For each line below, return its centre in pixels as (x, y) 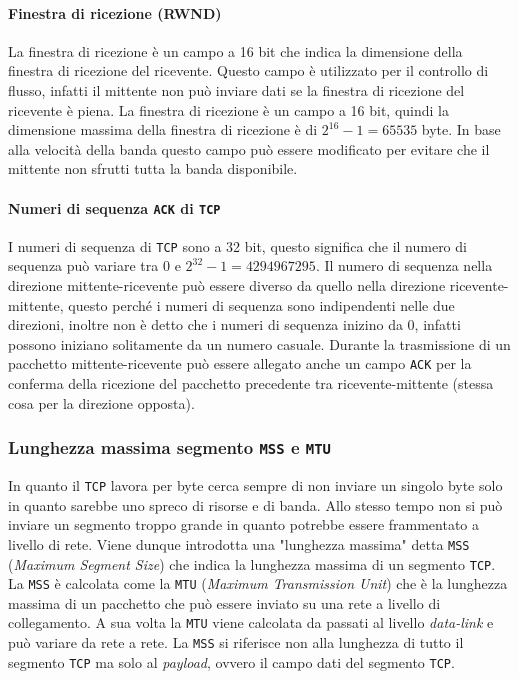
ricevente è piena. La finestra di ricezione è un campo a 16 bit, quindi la (228, 109)
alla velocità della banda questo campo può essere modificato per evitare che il (249, 148)
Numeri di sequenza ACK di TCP (114, 207)
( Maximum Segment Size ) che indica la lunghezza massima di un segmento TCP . (252, 563)
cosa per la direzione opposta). (101, 402)
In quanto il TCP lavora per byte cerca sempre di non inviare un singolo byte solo (255, 485)
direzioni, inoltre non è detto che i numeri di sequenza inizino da (205, 324)
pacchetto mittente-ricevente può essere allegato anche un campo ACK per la (240, 363)
